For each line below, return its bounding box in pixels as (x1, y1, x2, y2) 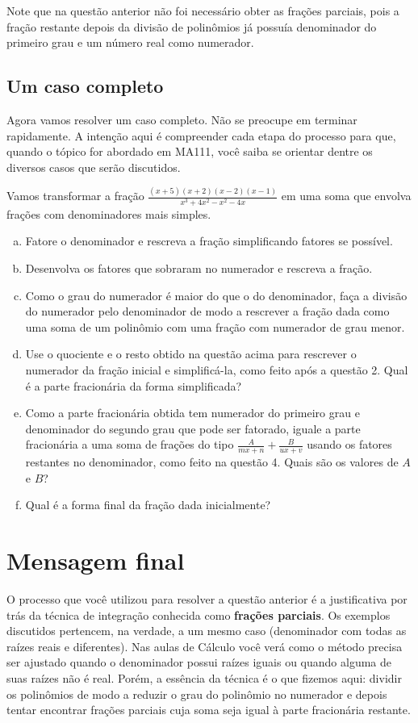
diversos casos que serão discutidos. (6, 158, 181, 175)
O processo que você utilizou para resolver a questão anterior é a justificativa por (6, 591, 408, 608)
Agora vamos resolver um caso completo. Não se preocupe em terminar (6, 111, 357, 127)
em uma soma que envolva (281, 187, 412, 204)
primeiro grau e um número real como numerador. (6, 34, 254, 51)
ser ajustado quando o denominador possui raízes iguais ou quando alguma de (6, 654, 392, 671)
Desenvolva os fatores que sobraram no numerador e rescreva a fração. (25, 260, 373, 276)
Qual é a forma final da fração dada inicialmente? (25, 496, 271, 513)
